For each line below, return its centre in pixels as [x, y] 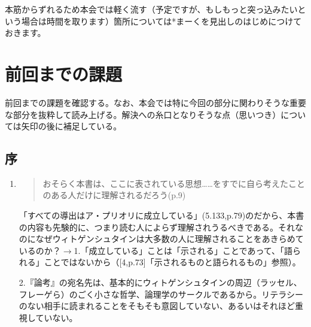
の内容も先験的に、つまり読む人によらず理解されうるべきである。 [148, 227]
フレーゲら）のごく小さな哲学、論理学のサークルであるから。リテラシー [161, 294]
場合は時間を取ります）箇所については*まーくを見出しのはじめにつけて [161, 21]
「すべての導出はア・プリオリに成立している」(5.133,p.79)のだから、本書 [161, 215]
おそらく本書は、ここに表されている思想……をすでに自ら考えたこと [174, 183]
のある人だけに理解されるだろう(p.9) [114, 195]
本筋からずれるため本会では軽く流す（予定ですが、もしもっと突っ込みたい [151, 9]
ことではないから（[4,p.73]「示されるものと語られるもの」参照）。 [172, 262]
